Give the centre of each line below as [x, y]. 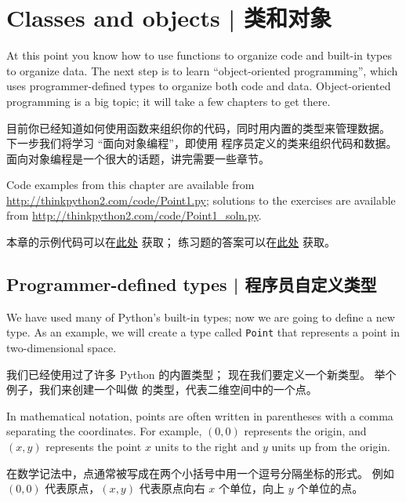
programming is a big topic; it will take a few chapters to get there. [169, 101]
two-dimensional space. [62, 348]
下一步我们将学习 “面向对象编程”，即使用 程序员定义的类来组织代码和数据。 [202, 143]
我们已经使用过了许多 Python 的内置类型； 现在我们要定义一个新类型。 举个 [201, 374]
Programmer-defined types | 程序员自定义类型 [192, 284]
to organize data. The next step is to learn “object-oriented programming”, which [202, 70]
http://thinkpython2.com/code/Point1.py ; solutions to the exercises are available [201, 200]
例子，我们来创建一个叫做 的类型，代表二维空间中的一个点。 [162, 389]
